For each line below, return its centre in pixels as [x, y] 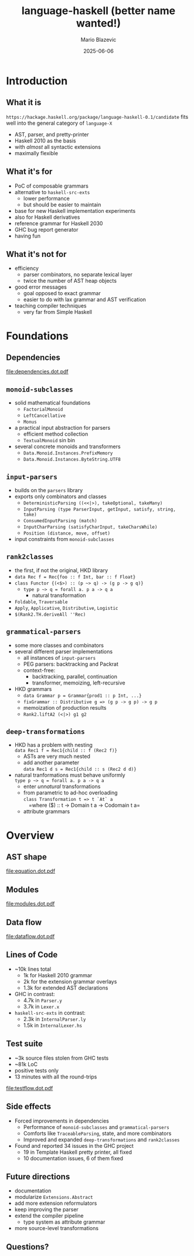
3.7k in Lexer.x [41, 1006]
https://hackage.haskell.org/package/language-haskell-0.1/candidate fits [97, 116]
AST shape [26, 857]
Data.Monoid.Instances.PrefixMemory [68, 453]
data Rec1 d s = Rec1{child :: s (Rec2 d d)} [80, 769]
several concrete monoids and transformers [68, 447]
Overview [30, 835]
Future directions [38, 1176]
